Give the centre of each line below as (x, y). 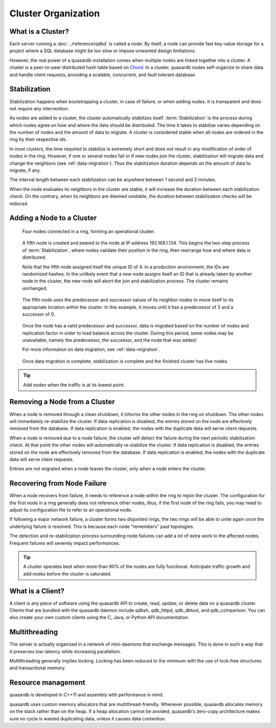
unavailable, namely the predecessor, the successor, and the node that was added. (110, 340)
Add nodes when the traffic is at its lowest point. (74, 385)
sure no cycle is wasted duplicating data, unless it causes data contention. (88, 718)
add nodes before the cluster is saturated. (67, 573)
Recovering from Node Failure (58, 483)
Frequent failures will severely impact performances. (65, 543)
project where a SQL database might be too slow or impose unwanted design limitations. (103, 51)
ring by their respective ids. (38, 139)
